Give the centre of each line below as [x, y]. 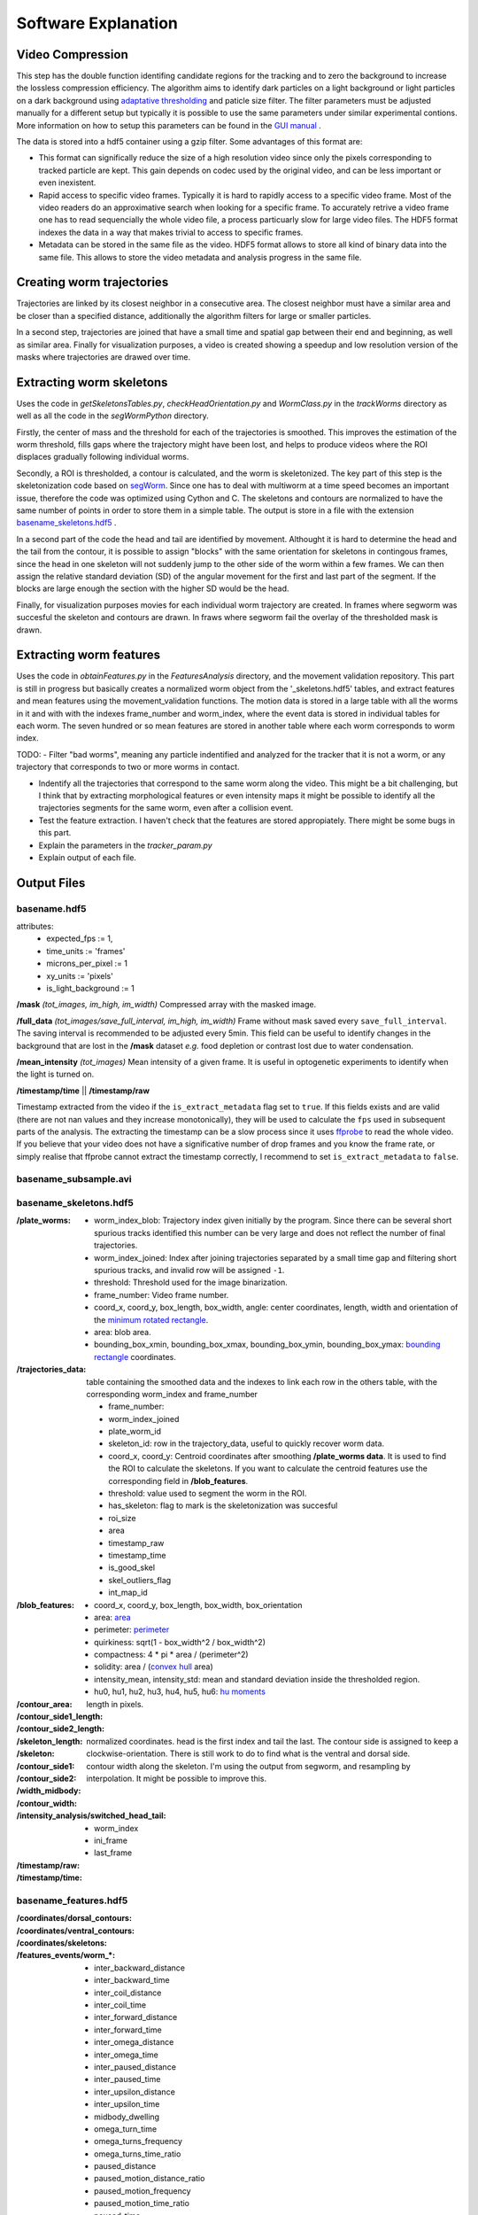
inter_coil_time [120, 2005]
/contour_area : [44, 1704]
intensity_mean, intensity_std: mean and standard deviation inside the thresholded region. [257, 1679]
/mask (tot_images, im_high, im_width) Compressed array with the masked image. [166, 1005]
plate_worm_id [135, 1432]
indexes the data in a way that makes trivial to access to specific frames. [171, 232]
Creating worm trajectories [93, 282]
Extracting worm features [89, 655]
